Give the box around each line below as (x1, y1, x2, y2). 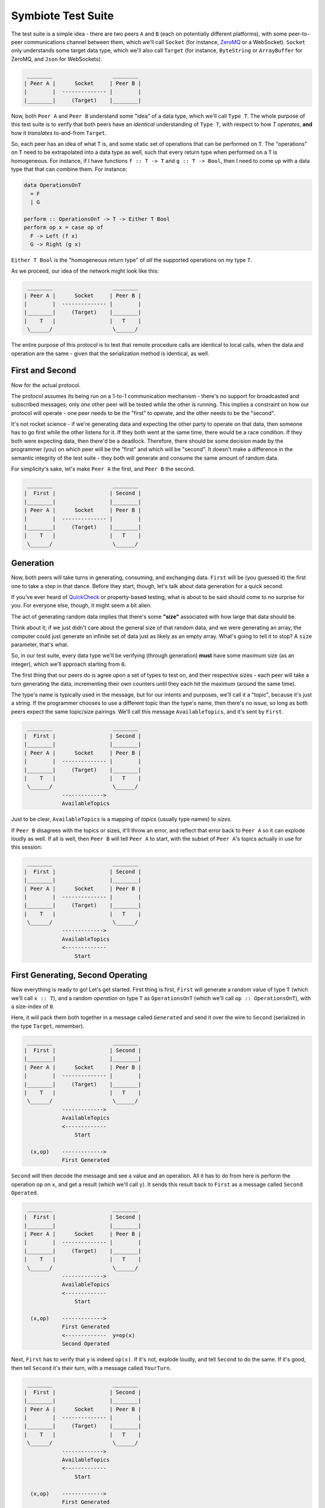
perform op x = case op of (23, 224, 104, 231)
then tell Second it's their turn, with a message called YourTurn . (11, 1364, 172, 1372)
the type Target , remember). (11, 1022, 84, 1030)
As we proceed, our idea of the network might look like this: (11, 267, 159, 274)
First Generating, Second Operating (11, 970, 147, 980)
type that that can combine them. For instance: (11, 166, 128, 173)
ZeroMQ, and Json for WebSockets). (11, 55, 102, 63)
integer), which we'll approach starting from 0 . (11, 661, 126, 668)
